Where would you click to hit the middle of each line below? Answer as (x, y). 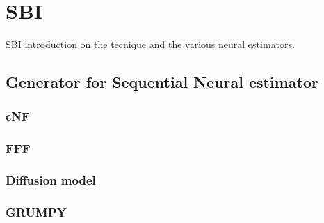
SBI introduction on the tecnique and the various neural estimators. (150, 44)
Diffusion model (51, 180)
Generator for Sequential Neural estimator (162, 82)
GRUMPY (36, 212)
